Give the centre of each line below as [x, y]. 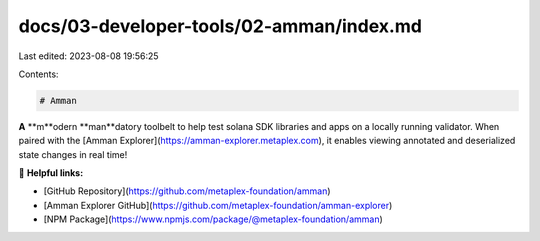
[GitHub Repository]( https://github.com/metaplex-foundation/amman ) [187, 191]
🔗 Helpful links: [51, 173]
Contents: [38, 74]
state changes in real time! [73, 154]
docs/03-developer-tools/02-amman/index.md [220, 26]
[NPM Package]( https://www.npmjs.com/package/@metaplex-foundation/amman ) [213, 219]
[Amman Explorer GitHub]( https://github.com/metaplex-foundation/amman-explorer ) [218, 205]
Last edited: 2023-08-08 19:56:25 [88, 56]
